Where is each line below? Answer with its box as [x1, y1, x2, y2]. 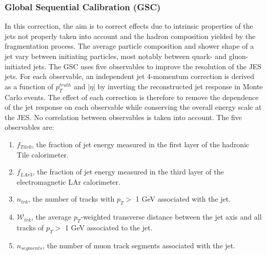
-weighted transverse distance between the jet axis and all [80, 211, 262, 222]
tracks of [16, 222, 44, 232]
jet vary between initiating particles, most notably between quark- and [5, 51, 227, 61]
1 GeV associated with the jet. [135, 193, 231, 204]
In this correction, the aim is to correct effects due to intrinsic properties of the [5, 21, 253, 31]
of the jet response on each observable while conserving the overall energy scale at [5, 102, 262, 112]
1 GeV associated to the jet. [65, 222, 153, 232]
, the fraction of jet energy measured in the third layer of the [32, 166, 224, 177]
